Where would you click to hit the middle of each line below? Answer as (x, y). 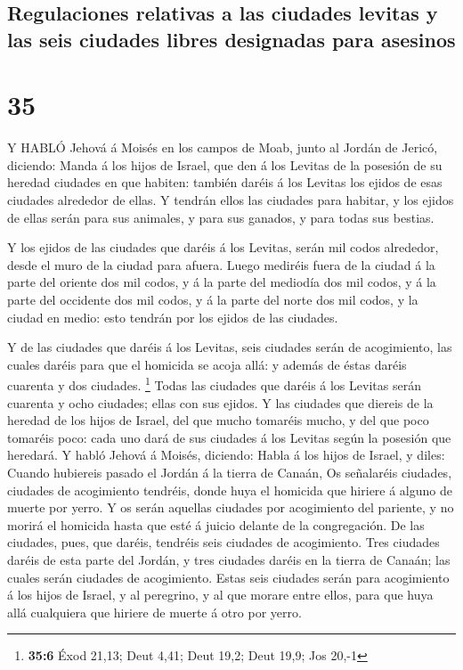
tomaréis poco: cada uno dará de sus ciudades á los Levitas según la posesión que (229, 437)
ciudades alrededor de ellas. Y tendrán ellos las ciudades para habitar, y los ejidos (231, 200)
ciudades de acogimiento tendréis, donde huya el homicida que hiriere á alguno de (230, 490)
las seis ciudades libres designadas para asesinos (231, 39)
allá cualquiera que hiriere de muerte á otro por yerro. (154, 612)
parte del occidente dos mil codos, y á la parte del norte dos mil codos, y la (213, 300)
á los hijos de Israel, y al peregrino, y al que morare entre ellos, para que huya (220, 595)
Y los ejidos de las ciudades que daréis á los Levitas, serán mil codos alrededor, (223, 247)
